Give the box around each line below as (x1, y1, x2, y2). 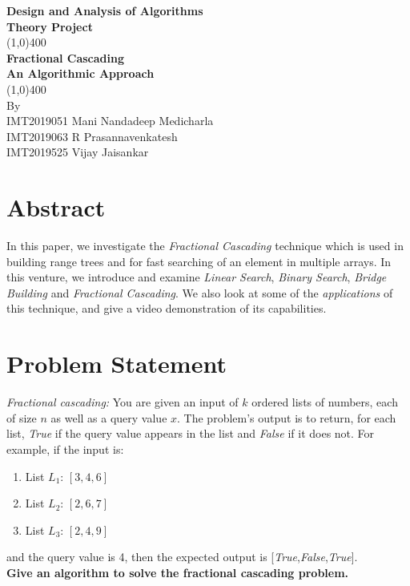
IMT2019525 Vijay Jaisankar (6, 143, 149, 160)
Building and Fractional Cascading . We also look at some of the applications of (6, 284, 393, 301)
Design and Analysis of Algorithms (6, 2, 203, 18)
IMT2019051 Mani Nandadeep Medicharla (6, 112, 214, 129)
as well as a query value (50, 409, 167, 426)
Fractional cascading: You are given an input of (6, 394, 239, 410)
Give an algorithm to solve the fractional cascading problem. (6, 564, 349, 580)
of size (6, 409, 37, 426)
